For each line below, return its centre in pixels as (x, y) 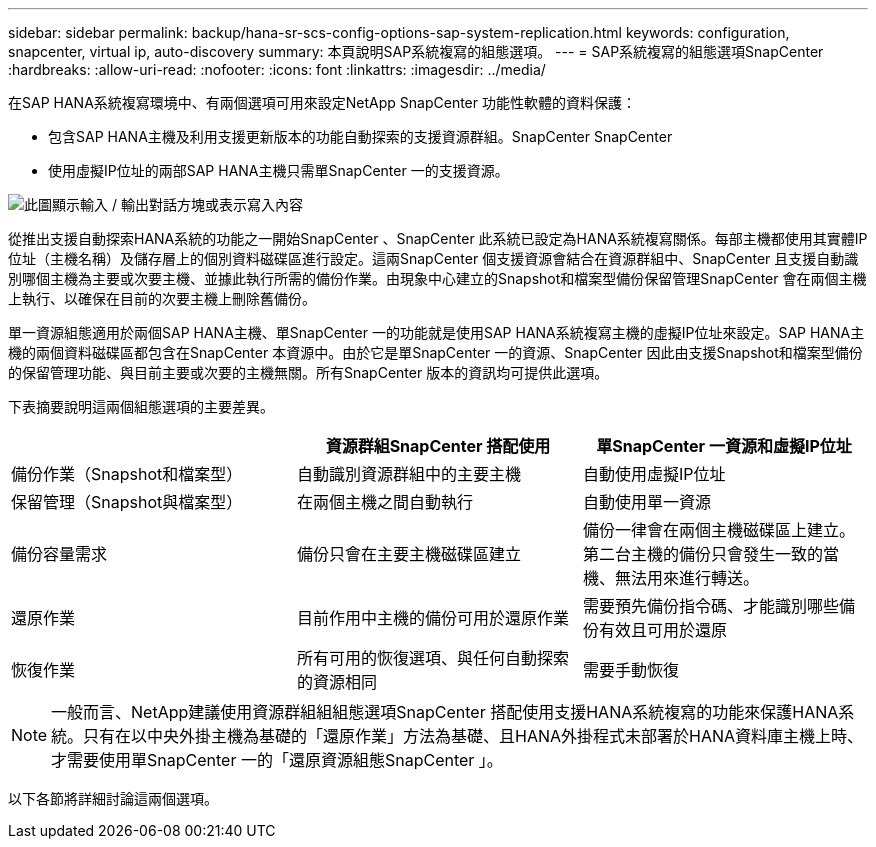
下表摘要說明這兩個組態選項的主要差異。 (141, 406)
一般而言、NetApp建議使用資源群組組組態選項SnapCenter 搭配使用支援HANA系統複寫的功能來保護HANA (445, 712)
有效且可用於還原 (662, 630)
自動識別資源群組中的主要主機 (408, 474)
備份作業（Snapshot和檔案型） (127, 474)
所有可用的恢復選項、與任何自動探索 (432, 658)
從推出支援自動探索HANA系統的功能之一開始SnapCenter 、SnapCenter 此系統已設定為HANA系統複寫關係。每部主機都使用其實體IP (438, 238)
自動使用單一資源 (646, 502)
